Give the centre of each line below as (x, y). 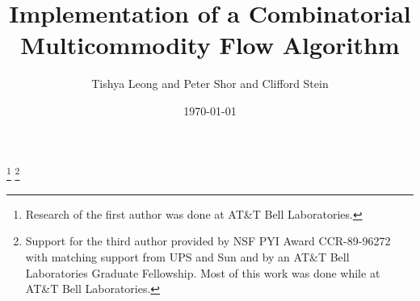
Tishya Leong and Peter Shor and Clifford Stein (210, 84)
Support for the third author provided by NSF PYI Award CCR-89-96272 (208, 241)
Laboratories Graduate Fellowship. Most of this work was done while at (203, 272)
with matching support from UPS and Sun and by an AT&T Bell (187, 256)
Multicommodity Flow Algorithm (210, 45)
